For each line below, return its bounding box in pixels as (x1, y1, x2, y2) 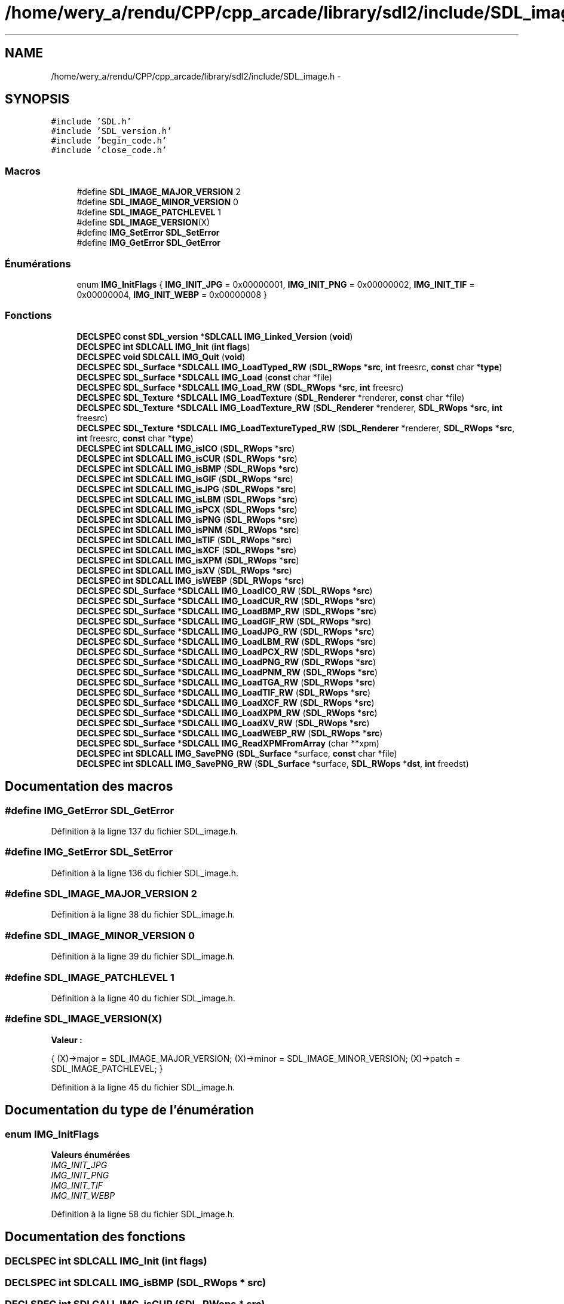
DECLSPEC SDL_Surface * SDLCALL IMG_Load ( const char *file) (76, 371, 332, 382)
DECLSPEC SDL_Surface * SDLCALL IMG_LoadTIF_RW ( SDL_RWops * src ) (76, 687, 370, 697)
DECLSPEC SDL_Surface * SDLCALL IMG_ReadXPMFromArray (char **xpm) (76, 738, 379, 748)
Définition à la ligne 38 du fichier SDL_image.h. (51, 909, 235, 920)
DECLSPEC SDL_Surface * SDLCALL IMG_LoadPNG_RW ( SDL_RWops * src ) (76, 656, 376, 667)
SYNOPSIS (5, 92, 70, 107)
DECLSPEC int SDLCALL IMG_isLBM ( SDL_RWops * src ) (76, 493, 298, 504)
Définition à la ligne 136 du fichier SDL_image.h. (51, 867, 239, 878)
